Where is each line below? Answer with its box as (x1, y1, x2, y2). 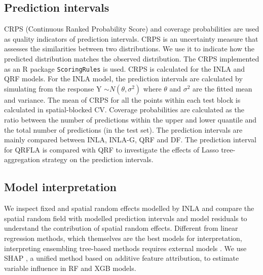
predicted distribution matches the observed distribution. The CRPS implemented (4, 53, 259, 64)
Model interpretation (4, 179, 117, 195)
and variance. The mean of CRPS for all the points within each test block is (4, 94, 241, 105)
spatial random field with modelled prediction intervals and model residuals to (4, 212, 247, 223)
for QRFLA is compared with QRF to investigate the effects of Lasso (4, 144, 219, 155)
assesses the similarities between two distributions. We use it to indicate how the (4, 43, 254, 54)
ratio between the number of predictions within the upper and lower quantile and (4, 114, 257, 125)
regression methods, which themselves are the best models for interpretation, (4, 232, 242, 243)
